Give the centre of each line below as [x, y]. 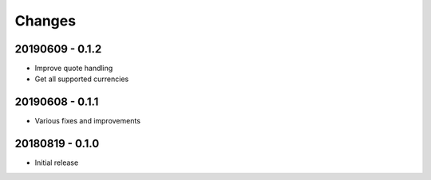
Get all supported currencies [82, 79]
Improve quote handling [74, 68]
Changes [45, 21]
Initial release [57, 162]
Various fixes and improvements [88, 121]
